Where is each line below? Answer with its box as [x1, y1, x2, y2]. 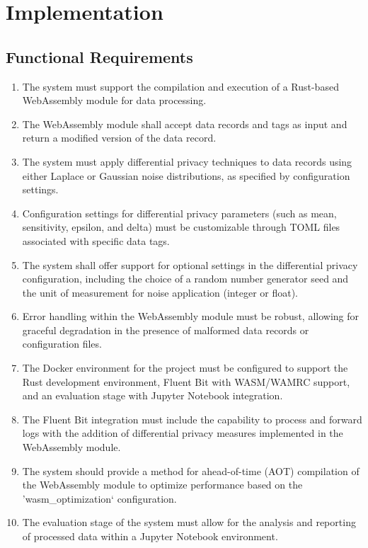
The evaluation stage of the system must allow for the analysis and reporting [22, 515, 356, 530]
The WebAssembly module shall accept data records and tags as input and [22, 116, 347, 131]
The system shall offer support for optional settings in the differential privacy [22, 257, 358, 272]
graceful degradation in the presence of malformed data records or [22, 322, 309, 337]
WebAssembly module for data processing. [22, 93, 207, 108]
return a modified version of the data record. [22, 130, 217, 145]
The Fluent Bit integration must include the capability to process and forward [22, 411, 362, 426]
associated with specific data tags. [22, 233, 170, 248]
